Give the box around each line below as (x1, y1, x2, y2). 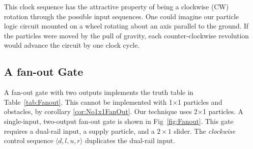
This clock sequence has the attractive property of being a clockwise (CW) (4, 1, 229, 11)
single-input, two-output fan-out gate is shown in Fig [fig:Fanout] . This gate (4, 116, 234, 126)
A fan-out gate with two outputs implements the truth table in (4, 87, 194, 97)
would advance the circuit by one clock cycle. (4, 40, 140, 50)
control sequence (4, 135, 54, 146)
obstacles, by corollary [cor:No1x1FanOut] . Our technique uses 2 (4, 106, 197, 117)
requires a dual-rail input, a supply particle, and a (4, 125, 155, 136)
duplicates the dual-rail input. (85, 135, 175, 146)
